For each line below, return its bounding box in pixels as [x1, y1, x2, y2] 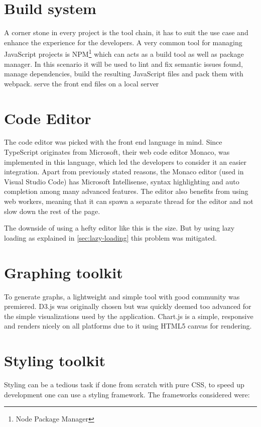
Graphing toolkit [4, 262, 123, 282]
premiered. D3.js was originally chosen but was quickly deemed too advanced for [4, 301, 251, 311]
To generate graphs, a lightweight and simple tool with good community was [4, 291, 240, 301]
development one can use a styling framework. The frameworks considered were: [4, 389, 250, 399]
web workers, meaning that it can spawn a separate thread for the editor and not [4, 196, 253, 206]
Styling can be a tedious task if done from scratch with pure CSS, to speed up [4, 379, 244, 390]
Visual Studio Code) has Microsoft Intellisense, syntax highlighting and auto [4, 176, 239, 186]
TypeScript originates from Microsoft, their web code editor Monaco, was [4, 147, 230, 157]
